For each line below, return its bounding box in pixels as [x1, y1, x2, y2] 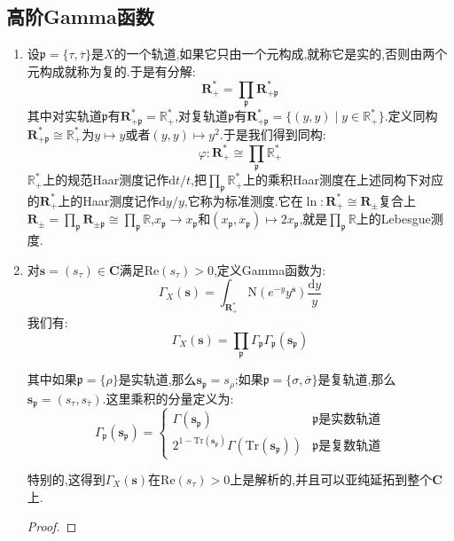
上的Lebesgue [356, 209, 431, 228]
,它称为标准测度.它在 [184, 191, 303, 209]
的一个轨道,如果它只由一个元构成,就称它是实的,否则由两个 [113, 44, 448, 63]
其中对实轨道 [27, 106, 102, 125]
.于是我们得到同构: [219, 124, 326, 143]
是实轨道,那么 [118, 370, 197, 388]
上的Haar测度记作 [58, 191, 160, 209]
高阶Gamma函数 [6, 3, 154, 30]
